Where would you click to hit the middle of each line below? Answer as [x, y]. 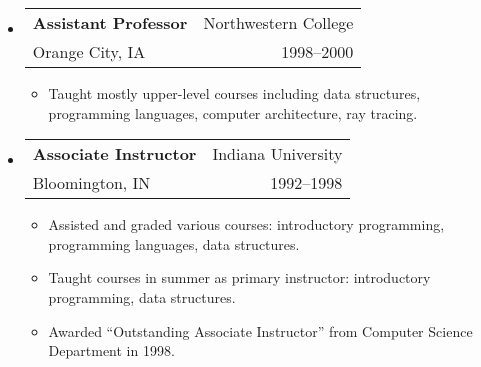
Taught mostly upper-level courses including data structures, [234, 93]
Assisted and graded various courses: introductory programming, [246, 224]
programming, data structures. [142, 296]
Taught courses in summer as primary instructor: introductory [239, 277]
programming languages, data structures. [174, 243]
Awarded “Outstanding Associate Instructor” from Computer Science [260, 330]
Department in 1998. [111, 350]
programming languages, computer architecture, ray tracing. [233, 112]
